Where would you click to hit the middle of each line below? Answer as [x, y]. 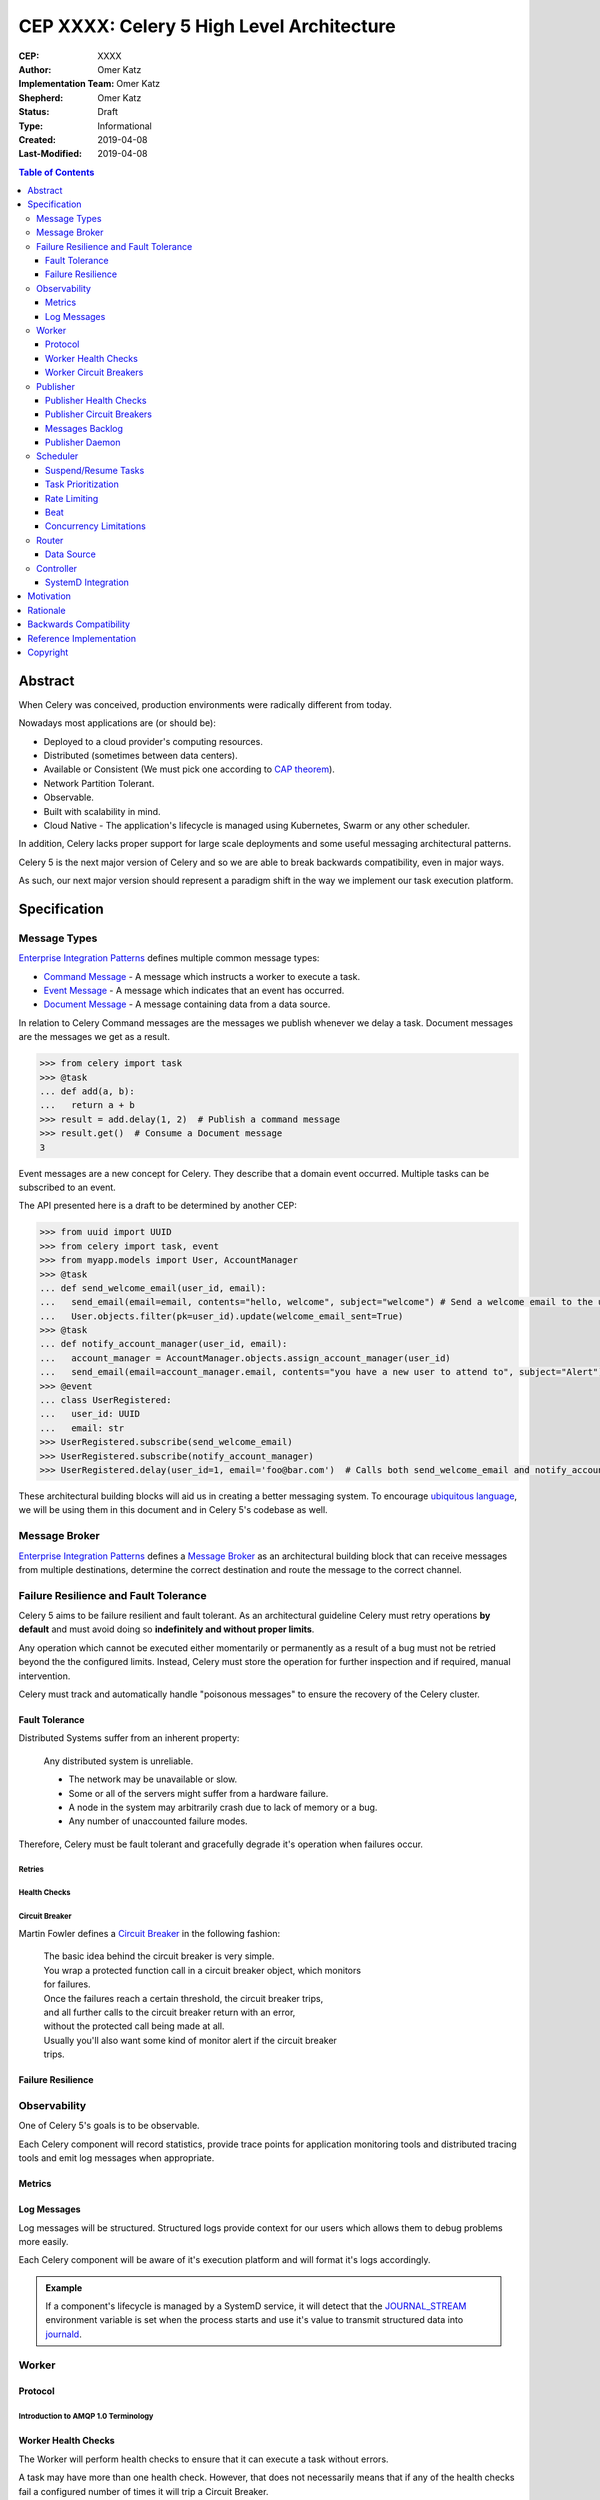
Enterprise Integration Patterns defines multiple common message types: [169, 958]
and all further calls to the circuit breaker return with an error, [169, 2012]
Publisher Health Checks [96, 400]
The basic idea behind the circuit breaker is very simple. [159, 1956]
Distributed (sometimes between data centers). [141, 756]
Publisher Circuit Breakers [99, 414]
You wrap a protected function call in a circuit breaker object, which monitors [202, 1970]
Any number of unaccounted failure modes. [158, 1821]
